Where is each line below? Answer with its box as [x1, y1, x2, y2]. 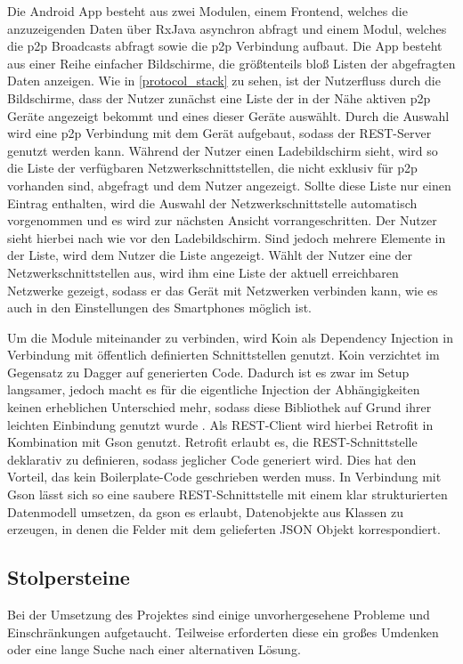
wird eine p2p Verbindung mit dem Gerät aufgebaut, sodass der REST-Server [7, 124, 432, 142]
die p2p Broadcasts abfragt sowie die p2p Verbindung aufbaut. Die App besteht [7, 36, 443, 55]
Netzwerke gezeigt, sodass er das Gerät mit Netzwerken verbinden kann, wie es [7, 280, 438, 299]
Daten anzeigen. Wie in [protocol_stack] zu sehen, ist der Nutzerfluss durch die [7, 71, 441, 90]
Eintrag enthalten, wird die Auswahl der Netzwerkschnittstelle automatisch [7, 193, 418, 212]
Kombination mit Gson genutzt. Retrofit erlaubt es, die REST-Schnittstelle [7, 433, 418, 451]
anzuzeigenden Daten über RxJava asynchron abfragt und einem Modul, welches [7, 19, 447, 37]
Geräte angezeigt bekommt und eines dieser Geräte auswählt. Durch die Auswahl [7, 106, 450, 125]
